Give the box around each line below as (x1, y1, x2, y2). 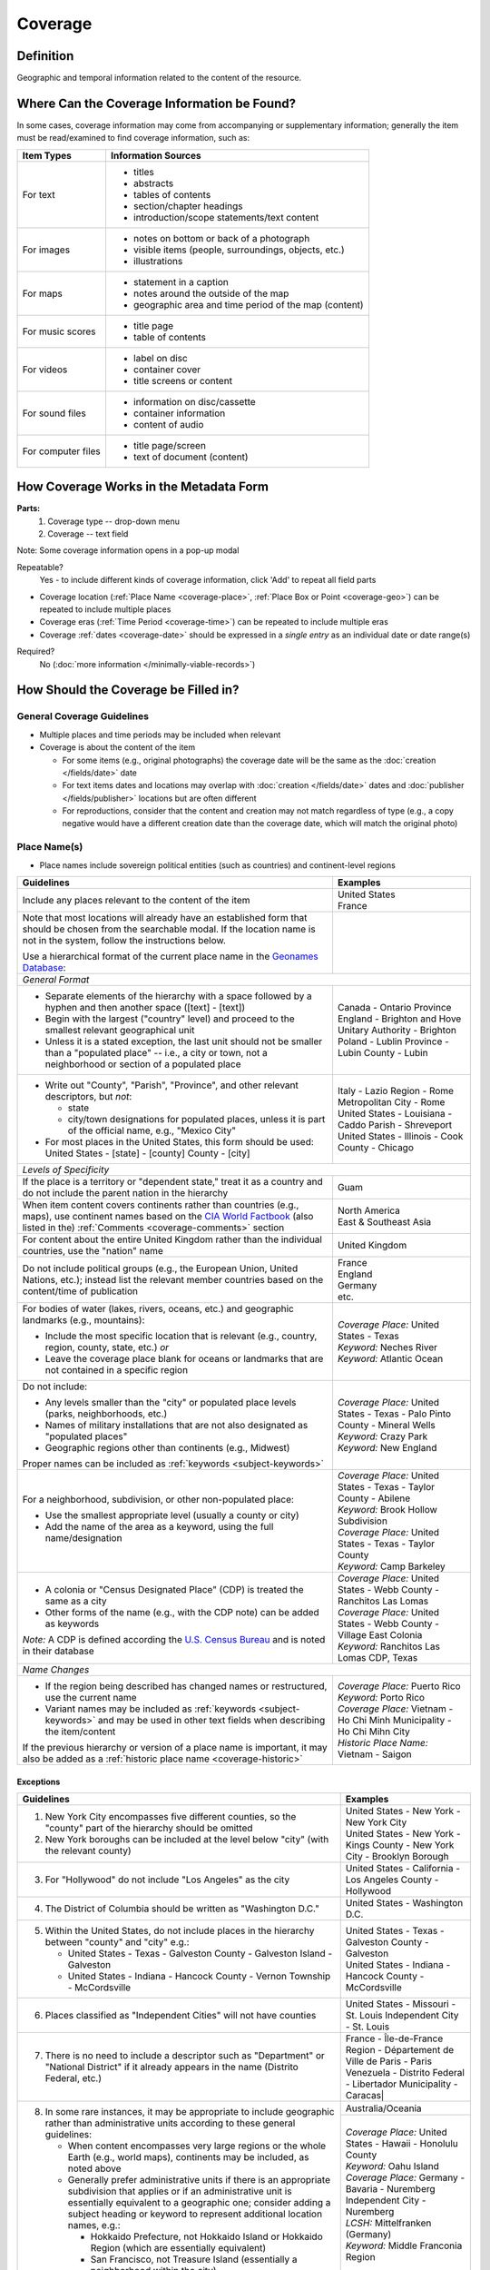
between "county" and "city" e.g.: (44, 1935, 190, 1948)
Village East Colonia (337, 1628, 423, 1641)
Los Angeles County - (345, 1873, 439, 1886)
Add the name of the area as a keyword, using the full (44, 1520, 274, 1533)
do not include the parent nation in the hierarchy (22, 1186, 229, 1199)
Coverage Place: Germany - (345, 2171, 465, 2184)
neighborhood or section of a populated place (44, 1058, 241, 1071)
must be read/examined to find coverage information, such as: (16, 133, 250, 143)
